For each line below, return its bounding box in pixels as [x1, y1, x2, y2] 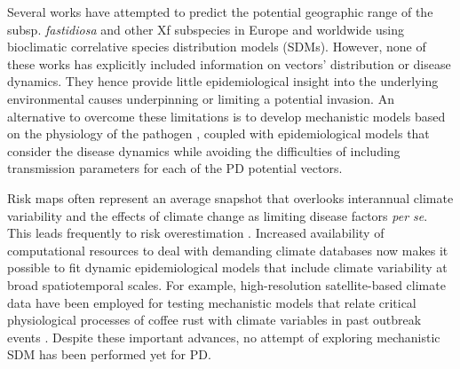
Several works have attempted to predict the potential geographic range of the [7, 3, 433, 20]
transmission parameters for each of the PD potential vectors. [7, 159, 343, 177]
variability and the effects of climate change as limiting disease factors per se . [7, 206, 428, 224]
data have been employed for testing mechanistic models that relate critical [7, 293, 416, 311]
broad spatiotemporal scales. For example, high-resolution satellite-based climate [7, 275, 446, 294]
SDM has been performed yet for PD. [7, 345, 211, 364]
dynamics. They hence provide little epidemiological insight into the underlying [7, 72, 439, 90]
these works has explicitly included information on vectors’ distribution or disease [7, 54, 451, 73]
